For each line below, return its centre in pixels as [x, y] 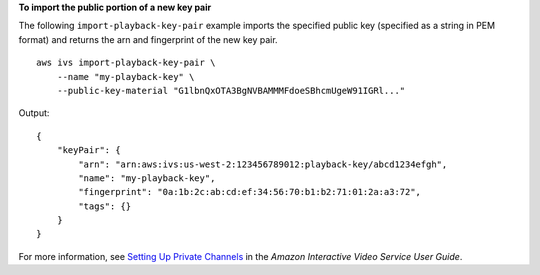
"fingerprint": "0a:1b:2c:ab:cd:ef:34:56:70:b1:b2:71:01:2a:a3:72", [250, 192]
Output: [34, 113]
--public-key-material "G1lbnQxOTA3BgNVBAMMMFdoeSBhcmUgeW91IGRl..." [231, 90]
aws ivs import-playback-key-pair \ [126, 63]
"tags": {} [105, 206]
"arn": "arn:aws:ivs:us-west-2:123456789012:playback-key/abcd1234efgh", [263, 164]
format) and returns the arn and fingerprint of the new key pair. [148, 39]
